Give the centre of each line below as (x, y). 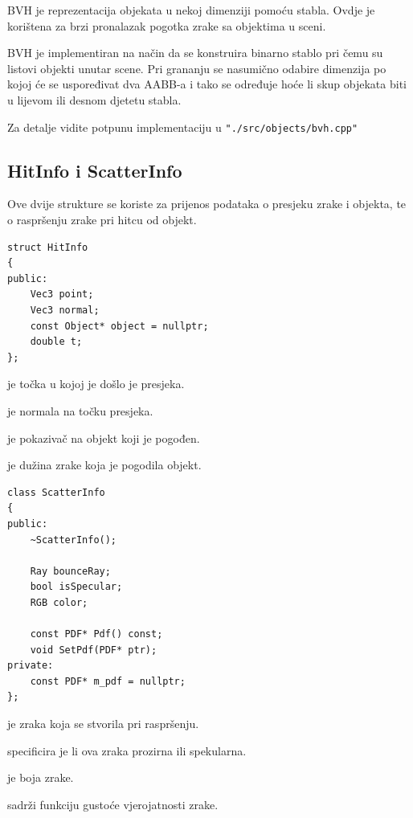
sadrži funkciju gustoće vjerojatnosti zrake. (113, 804)
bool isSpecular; (76, 587)
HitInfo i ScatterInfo (95, 170)
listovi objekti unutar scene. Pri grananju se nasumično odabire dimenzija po (197, 68)
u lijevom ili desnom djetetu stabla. (94, 99)
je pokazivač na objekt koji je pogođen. (104, 438)
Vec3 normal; (65, 310)
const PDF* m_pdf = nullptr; (108, 681)
